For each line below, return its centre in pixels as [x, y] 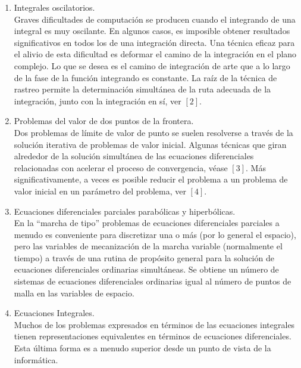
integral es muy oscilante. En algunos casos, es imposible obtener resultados [152, 31]
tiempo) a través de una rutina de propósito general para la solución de [144, 257]
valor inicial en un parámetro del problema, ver [100, 191]
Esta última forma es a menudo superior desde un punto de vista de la [142, 348]
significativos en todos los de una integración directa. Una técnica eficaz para [154, 42]
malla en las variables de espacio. [74, 293]
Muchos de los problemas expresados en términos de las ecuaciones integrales [154, 324]
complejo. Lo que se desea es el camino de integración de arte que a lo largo [152, 65]
